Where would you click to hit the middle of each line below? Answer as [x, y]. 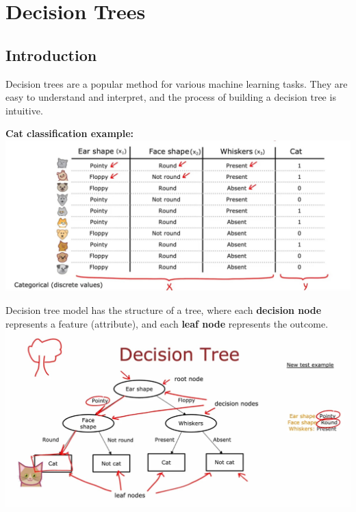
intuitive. [24, 110]
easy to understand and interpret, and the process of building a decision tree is [171, 97]
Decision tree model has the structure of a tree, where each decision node [164, 310]
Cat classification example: [70, 133]
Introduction [51, 54]
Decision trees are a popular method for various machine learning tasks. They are [177, 83]
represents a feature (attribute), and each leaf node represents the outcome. [167, 323]
